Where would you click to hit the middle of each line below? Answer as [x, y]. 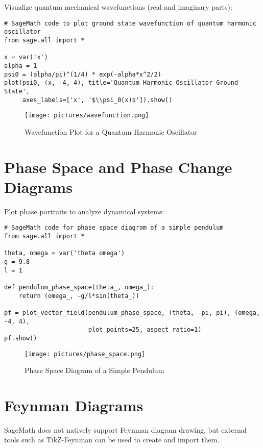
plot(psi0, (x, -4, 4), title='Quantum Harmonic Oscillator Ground [121, 83]
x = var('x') [26, 57]
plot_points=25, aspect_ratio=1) [145, 330]
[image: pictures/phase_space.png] [85, 354]
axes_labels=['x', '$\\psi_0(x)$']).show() [97, 100]
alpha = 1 [21, 66]
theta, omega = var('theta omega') [65, 253]
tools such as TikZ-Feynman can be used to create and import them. [112, 440]
